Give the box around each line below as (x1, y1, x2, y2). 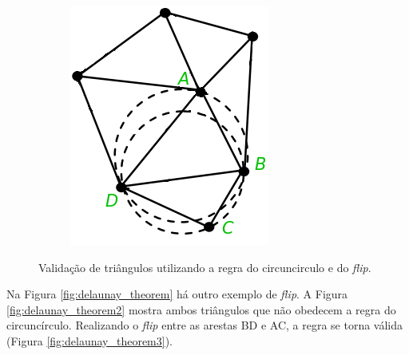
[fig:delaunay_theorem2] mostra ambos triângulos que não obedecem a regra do (6, 301, 396, 318)
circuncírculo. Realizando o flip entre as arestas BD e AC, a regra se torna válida (6, 317, 403, 333)
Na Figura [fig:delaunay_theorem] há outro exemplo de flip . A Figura (6, 286, 348, 302)
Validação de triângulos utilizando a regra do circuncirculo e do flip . (38, 258, 371, 275)
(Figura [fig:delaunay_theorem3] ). (6, 332, 173, 349)
